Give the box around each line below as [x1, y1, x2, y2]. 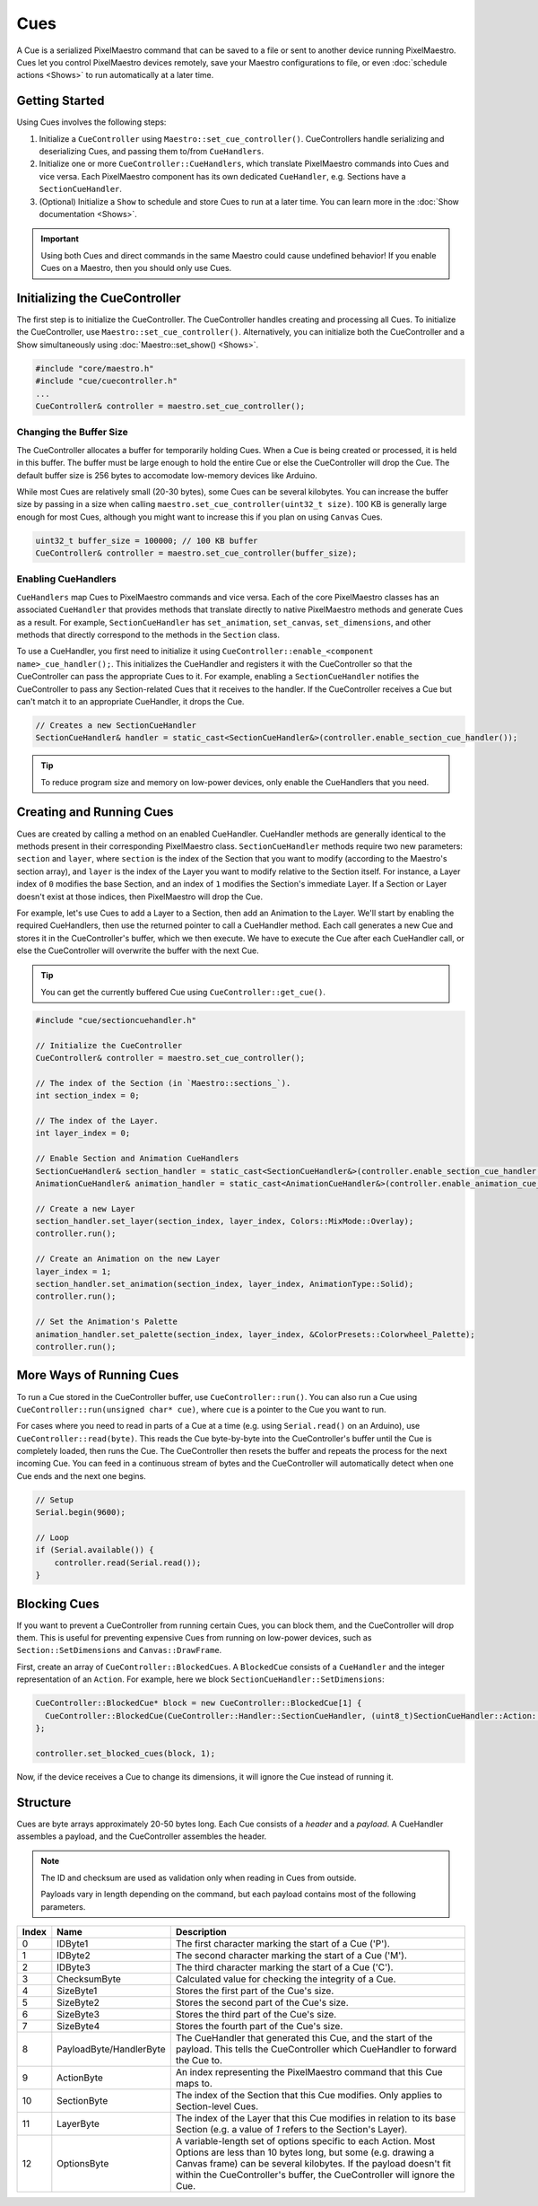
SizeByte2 [56, 1997, 100, 2009]
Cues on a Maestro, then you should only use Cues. [40, 263, 232, 274]
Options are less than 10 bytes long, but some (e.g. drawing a [175, 2146, 435, 2158]
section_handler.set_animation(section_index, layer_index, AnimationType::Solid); [35, 1279, 414, 1290]
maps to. [175, 2078, 213, 2090]
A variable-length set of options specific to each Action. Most [175, 2135, 436, 2148]
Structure [16, 1795, 72, 1810]
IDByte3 [56, 1961, 91, 1974]
